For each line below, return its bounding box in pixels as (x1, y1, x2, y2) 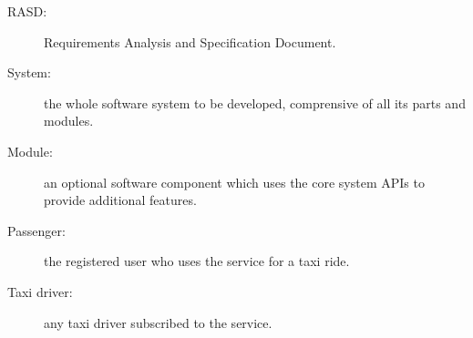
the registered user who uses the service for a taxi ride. (44, 251, 350, 271)
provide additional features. (44, 190, 197, 210)
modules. (44, 111, 94, 130)
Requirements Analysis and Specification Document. (44, 32, 336, 51)
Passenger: (7, 220, 66, 240)
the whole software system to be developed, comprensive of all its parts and (44, 93, 466, 112)
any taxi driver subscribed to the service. (44, 312, 272, 332)
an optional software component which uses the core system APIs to (44, 172, 425, 191)
